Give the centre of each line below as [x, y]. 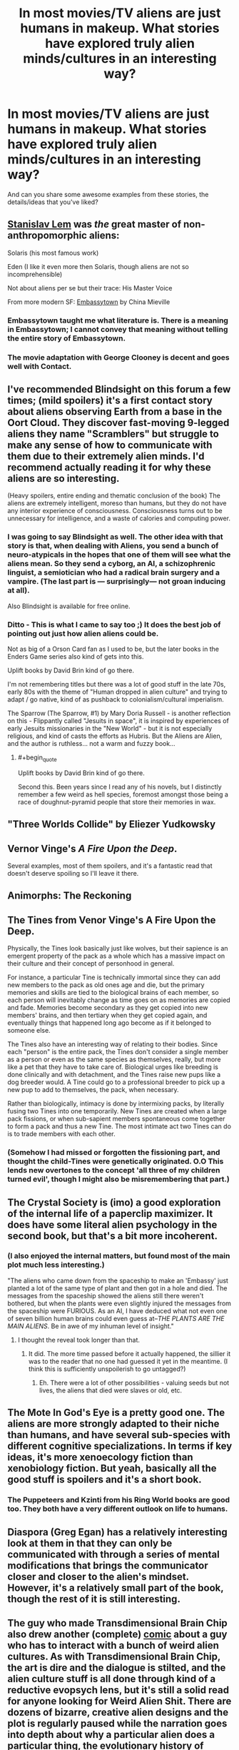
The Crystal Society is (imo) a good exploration [114, 1202]
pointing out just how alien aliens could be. [83, 633]
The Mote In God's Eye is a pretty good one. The [116, 1413]
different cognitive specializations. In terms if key [120, 1446]
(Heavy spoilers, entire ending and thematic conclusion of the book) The [114, 496]
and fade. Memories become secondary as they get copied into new [108, 1008]
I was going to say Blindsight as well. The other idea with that [115, 537]
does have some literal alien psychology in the [112, 1224]
